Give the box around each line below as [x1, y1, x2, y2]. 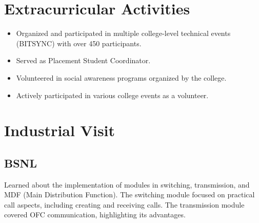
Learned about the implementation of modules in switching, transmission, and [4, 179, 250, 190]
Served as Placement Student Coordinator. [16, 55, 151, 66]
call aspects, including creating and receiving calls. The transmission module [4, 199, 245, 210]
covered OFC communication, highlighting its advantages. [4, 209, 186, 220]
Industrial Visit [4, 120, 115, 141]
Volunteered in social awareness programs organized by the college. [16, 72, 227, 83]
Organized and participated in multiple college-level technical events [16, 28, 231, 39]
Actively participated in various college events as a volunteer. [16, 89, 209, 100]
